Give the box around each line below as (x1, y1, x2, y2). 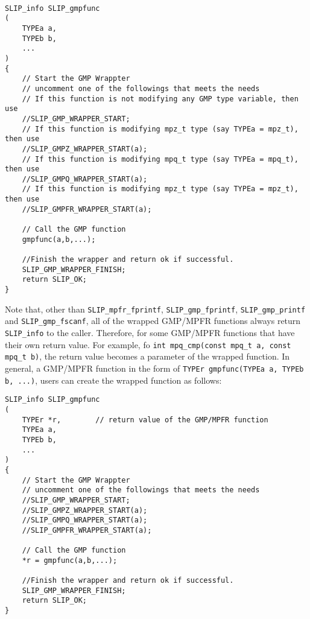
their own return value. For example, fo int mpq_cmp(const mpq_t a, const (5, 338, 291, 351)
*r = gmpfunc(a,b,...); (22, 556, 118, 565)
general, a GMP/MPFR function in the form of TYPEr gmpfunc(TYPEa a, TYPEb (5, 361, 304, 374)
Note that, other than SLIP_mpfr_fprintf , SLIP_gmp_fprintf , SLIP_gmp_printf (5, 302, 306, 315)
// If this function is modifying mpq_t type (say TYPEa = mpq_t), (22, 154, 299, 163)
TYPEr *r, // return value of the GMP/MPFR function (22, 415, 268, 424)
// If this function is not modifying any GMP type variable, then (22, 94, 299, 103)
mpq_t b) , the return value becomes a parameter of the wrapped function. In (5, 350, 290, 363)
